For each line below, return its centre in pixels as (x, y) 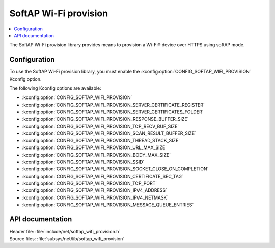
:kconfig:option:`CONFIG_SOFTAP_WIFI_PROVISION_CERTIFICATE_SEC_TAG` (103, 176)
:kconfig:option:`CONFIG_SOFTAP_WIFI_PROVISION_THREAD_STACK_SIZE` (101, 140)
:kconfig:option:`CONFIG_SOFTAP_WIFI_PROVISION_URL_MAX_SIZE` (94, 147)
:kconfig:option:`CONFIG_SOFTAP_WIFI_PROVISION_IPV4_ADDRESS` (95, 190)
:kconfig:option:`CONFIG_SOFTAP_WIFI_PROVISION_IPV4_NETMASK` (95, 197)
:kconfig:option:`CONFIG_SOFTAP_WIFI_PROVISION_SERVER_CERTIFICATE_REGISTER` (113, 105)
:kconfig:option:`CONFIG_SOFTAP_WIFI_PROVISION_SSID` (83, 162)
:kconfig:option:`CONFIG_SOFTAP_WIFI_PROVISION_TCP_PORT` (90, 183)
